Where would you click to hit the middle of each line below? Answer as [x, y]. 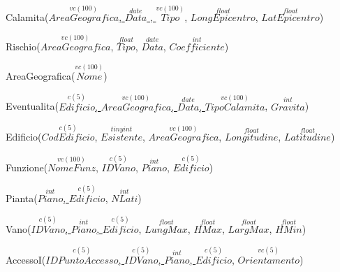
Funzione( [27, 167]
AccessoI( [26, 259]
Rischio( [23, 46]
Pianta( [22, 198]
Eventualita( [32, 106]
